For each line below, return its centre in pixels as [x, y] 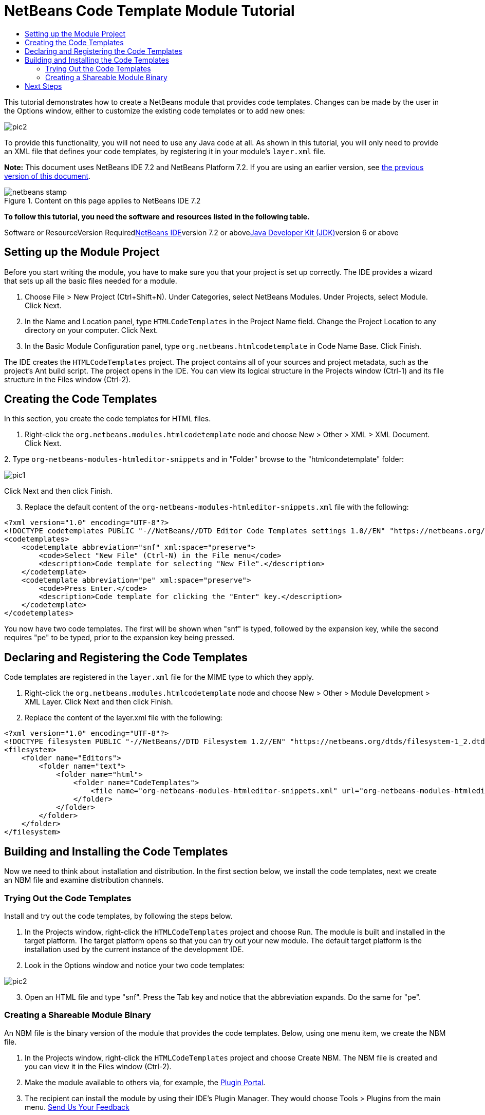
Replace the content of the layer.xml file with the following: [124, 718]
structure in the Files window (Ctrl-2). [68, 379]
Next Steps [43, 86]
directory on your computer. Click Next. [91, 330]
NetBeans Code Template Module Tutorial [150, 11]
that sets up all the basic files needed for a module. [91, 281]
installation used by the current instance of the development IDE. [134, 949]
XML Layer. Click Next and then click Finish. [99, 702]
